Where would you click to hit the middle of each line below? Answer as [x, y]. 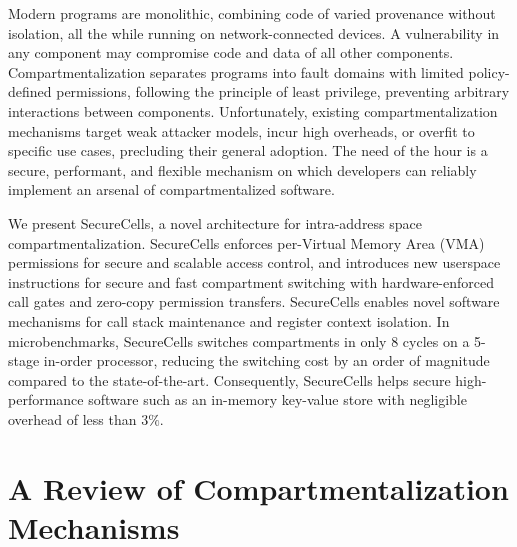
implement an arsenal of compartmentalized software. [171, 189]
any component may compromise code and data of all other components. [231, 52]
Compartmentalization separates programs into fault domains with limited [236, 71]
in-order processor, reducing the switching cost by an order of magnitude [266, 360]
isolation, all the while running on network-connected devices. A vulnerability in [254, 32]
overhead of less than [72, 418]
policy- [489, 71]
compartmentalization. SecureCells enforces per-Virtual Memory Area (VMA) [246, 242]
